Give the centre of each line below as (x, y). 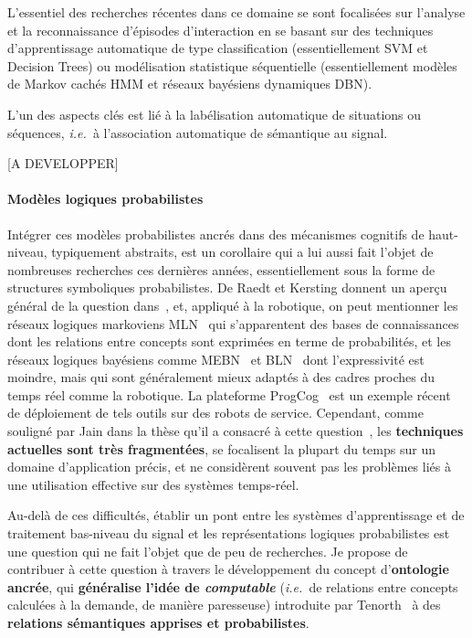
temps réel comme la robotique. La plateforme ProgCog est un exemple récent (229, 394)
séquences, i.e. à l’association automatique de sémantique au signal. (198, 132)
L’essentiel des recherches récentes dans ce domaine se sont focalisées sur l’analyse (236, 12)
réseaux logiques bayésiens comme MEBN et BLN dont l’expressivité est (216, 359)
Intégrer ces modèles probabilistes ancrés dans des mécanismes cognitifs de (216, 234)
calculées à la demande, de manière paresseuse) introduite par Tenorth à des (224, 605)
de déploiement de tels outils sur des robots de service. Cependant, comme (215, 413)
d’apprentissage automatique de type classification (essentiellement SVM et (218, 48)
